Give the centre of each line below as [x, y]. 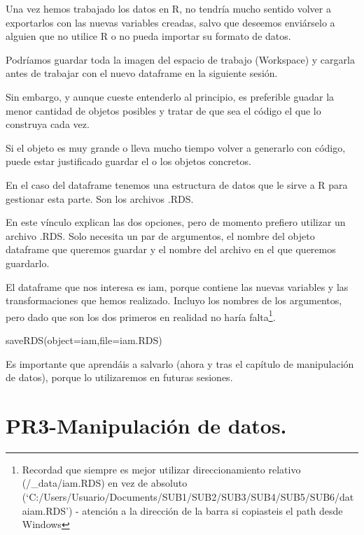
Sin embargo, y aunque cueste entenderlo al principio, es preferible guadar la [170, 96]
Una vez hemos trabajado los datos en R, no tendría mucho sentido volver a [168, 8]
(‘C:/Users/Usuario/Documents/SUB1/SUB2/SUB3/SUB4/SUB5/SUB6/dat [188, 497]
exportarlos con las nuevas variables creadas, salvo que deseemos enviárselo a [170, 22]
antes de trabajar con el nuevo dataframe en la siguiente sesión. [142, 73]
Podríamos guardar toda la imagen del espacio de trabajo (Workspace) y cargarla [180, 59]
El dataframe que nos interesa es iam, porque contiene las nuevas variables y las [177, 286]
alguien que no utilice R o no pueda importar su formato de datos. [148, 36]
